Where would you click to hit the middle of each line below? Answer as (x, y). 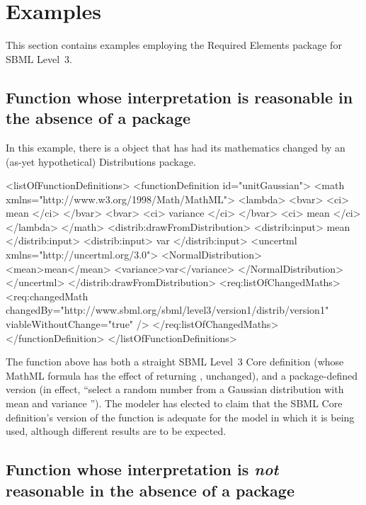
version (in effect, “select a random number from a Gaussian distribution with (175, 389)
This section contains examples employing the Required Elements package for (174, 45)
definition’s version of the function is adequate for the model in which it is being (180, 417)
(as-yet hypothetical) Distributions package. (101, 161)
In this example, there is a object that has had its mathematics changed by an (176, 147)
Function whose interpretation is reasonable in (179, 97)
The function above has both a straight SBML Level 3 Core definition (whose (175, 362)
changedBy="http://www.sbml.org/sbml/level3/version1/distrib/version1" (167, 310)
